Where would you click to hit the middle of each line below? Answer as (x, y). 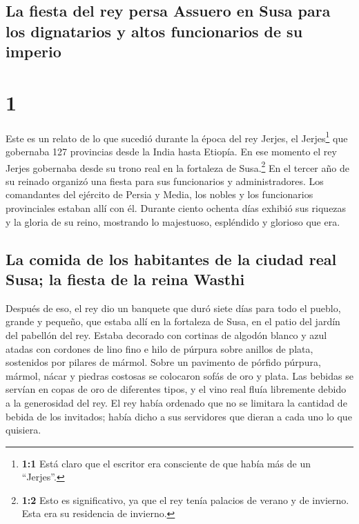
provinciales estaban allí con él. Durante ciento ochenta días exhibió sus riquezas (176, 207)
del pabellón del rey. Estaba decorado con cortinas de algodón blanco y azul (166, 334)
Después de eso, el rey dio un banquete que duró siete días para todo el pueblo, (173, 308)
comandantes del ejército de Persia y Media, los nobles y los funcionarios (159, 194)
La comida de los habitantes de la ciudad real (171, 259)
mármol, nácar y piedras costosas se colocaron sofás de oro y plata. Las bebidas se (179, 375)
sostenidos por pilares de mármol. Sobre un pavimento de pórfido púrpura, (163, 362)
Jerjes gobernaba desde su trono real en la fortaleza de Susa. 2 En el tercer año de (177, 166)
